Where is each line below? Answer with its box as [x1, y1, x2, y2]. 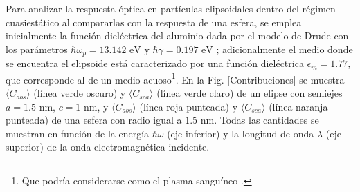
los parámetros [6, 41, 68, 56]
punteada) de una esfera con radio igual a [6, 113, 182, 127]
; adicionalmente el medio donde [216, 41, 353, 56]
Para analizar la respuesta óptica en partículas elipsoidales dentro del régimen [6, 1, 336, 15]
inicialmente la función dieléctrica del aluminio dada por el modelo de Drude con [6, 28, 349, 43]
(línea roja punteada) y [139, 99, 238, 113]
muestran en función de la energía [6, 126, 150, 140]
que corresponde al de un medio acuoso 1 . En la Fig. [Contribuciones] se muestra [6, 70, 345, 86]
